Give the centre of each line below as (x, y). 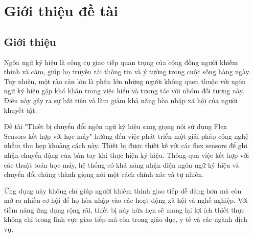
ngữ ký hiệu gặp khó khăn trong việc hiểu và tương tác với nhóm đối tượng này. (124, 91)
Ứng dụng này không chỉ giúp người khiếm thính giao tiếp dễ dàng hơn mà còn (123, 190)
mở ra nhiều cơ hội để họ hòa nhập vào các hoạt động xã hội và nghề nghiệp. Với (126, 200)
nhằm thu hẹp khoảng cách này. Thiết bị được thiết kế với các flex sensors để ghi (126, 145)
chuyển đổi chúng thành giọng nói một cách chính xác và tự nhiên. (104, 174)
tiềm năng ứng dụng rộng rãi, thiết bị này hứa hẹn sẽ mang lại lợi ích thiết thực (124, 209)
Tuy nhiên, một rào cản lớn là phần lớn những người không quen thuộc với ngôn (125, 81)
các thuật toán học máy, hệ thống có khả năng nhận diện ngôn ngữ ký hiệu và (122, 164)
